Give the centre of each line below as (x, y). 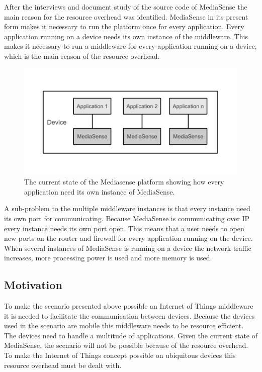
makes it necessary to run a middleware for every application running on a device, (130, 46)
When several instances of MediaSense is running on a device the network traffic (128, 248)
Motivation (33, 285)
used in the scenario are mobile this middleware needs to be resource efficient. (124, 325)
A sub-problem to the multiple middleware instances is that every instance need (127, 208)
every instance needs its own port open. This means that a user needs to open (124, 228)
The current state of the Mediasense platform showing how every (124, 182)
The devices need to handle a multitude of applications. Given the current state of (131, 335)
